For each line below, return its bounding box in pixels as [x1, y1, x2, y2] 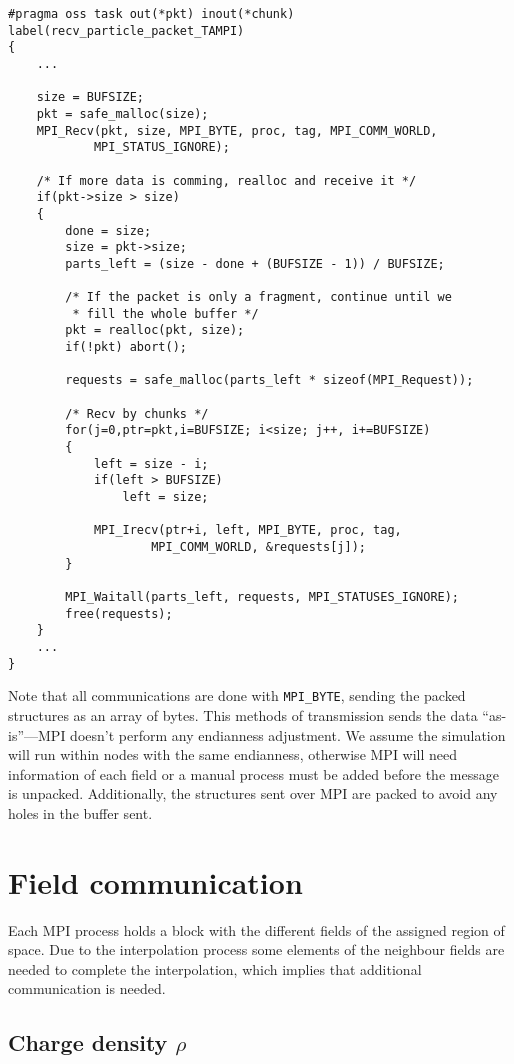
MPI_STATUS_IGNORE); [93, 140, 230, 155]
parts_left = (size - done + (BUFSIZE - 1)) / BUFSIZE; [65, 256, 445, 271]
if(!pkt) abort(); [65, 340, 187, 355]
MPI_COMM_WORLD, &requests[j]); [151, 540, 366, 554]
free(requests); [65, 606, 173, 621]
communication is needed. [8, 978, 166, 999]
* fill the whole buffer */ [72, 306, 259, 321]
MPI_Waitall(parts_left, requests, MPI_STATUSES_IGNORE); [65, 589, 460, 604]
